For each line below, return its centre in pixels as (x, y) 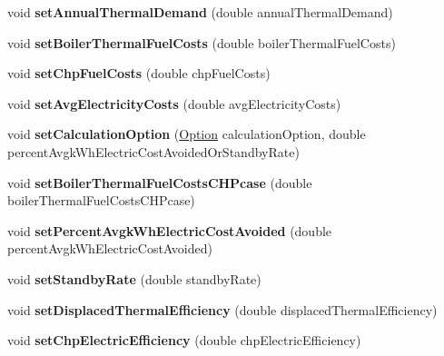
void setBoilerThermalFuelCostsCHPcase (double (160, 182)
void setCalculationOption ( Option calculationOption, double (187, 134)
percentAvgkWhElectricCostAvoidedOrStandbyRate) (153, 151)
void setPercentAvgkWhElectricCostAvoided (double (170, 230)
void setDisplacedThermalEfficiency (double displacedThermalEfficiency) (222, 309)
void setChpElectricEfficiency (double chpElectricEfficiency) (184, 340)
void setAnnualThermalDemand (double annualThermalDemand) (200, 12)
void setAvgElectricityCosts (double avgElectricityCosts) (174, 103)
